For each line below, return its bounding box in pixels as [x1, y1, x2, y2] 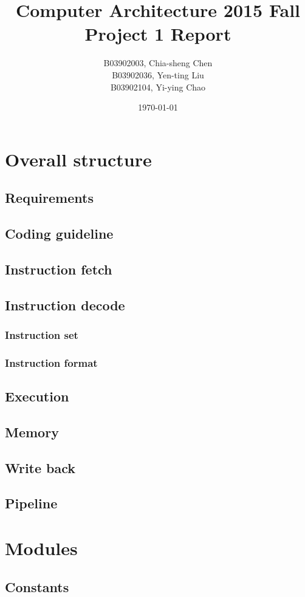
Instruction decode [5, 295, 125, 314]
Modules [5, 536, 78, 560]
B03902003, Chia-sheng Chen [103, 56, 213, 69]
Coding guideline [5, 224, 114, 243]
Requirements [5, 188, 94, 207]
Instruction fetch [5, 259, 112, 278]
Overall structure [5, 146, 152, 171]
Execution [5, 387, 69, 406]
